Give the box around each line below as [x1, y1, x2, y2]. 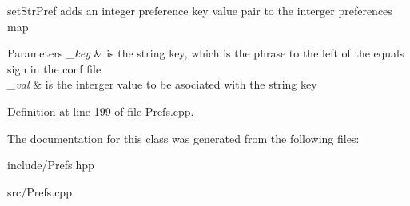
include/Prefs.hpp [7, 156, 94, 173]
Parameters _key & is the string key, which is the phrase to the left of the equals [7, 45, 404, 61]
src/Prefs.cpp [7, 183, 72, 200]
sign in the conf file [7, 60, 102, 77]
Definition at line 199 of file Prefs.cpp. [7, 102, 194, 119]
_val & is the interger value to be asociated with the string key [7, 76, 317, 93]
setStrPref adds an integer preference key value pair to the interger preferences [7, 2, 392, 18]
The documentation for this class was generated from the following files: [7, 129, 360, 146]
